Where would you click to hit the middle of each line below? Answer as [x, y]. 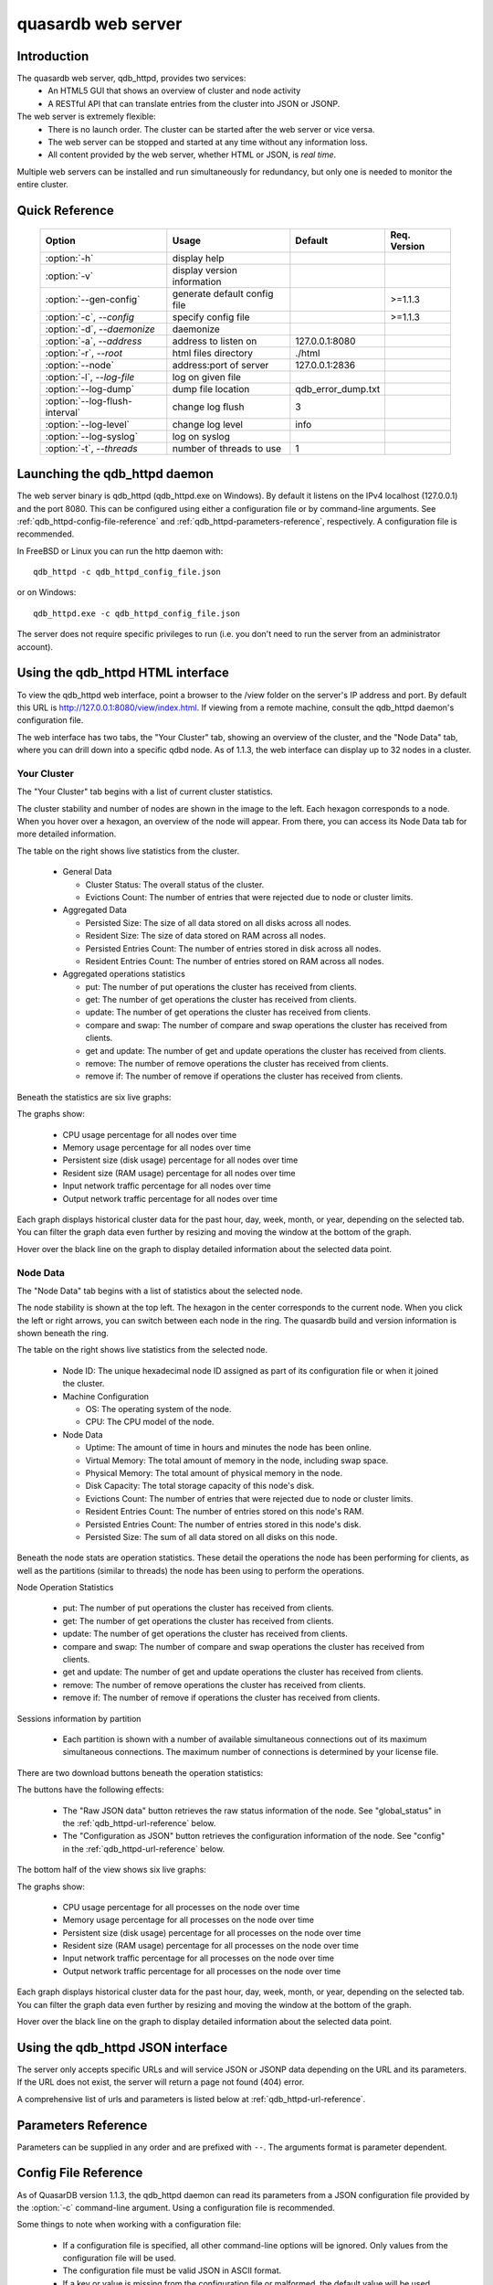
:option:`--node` [79, 365]
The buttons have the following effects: [90, 1790]
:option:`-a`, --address [94, 341]
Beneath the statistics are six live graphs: [94, 1097]
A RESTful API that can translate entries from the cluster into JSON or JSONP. [194, 103]
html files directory [213, 353]
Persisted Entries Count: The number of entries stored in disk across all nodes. [233, 948]
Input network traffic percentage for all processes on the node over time [199, 1958]
